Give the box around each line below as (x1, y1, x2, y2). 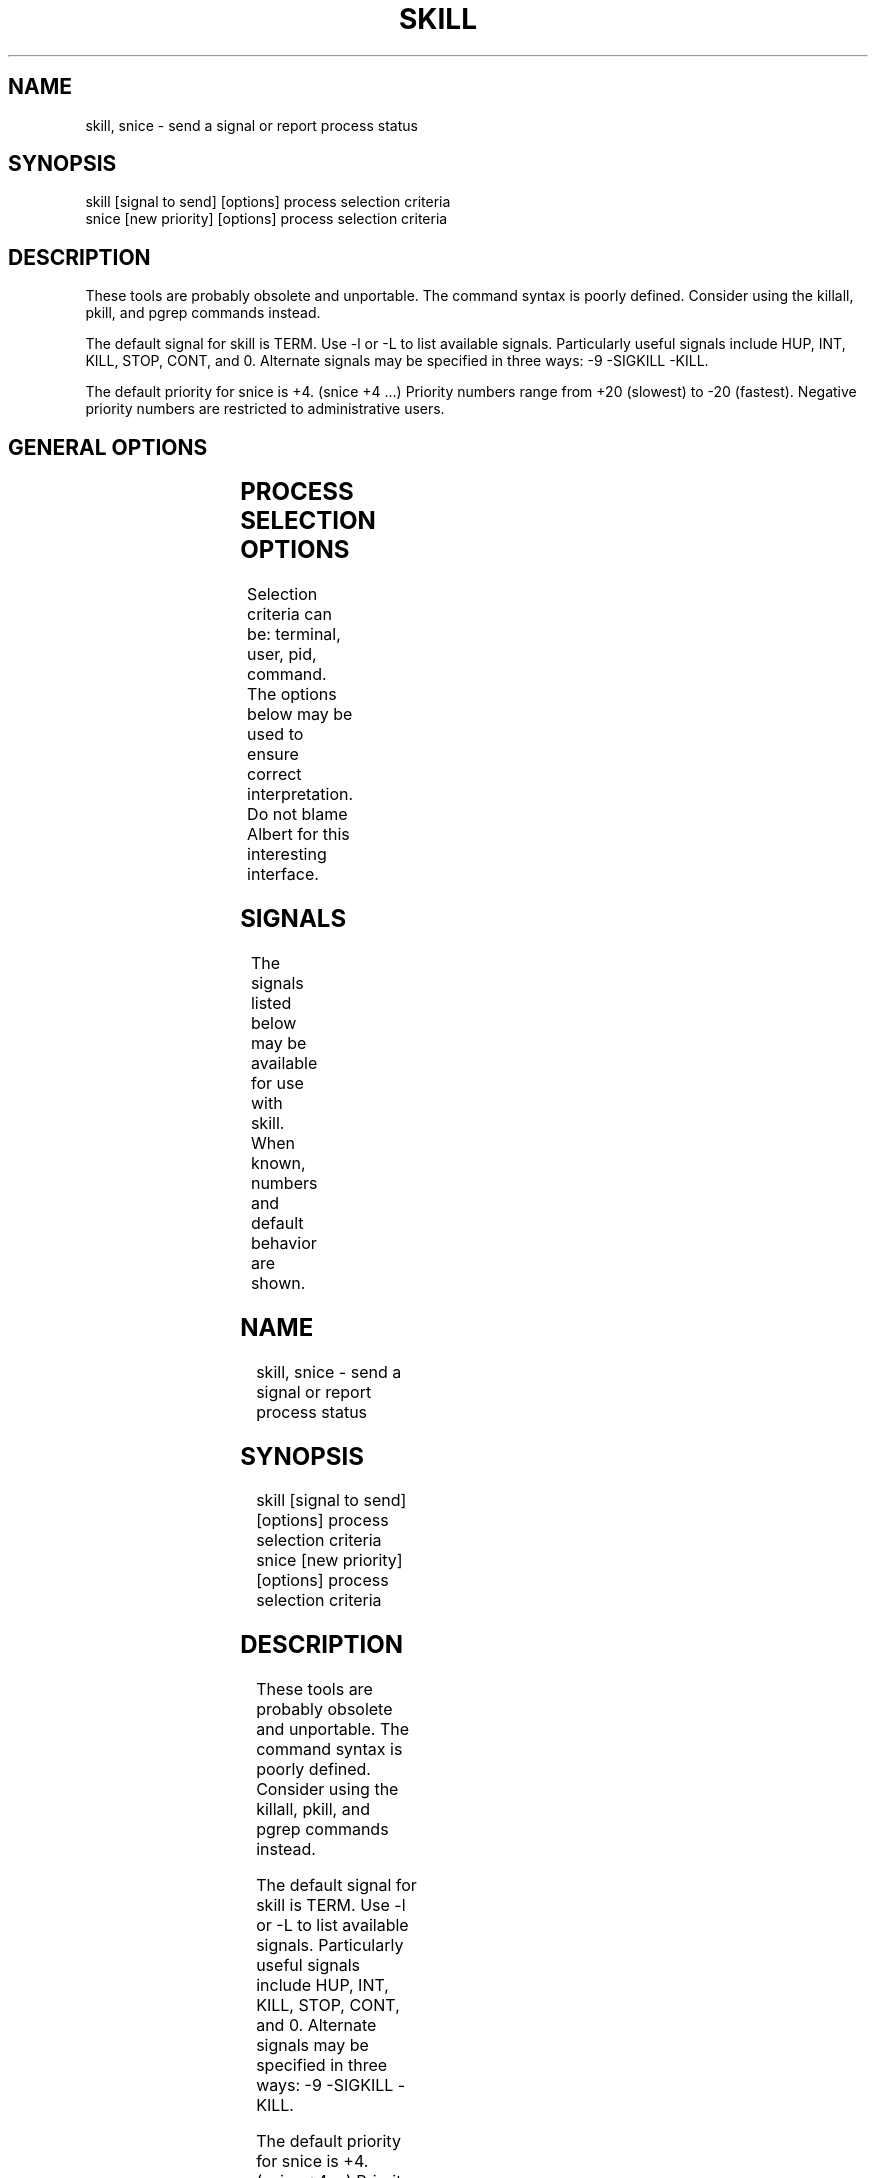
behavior (250, 1232, 317, 1253)
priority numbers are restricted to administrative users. (85, 400, 445, 418)
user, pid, (247, 644, 317, 665)
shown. (250, 1272, 306, 1293)
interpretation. (247, 784, 354, 805)
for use (250, 1072, 304, 1093)
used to (247, 724, 304, 745)
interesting (247, 844, 327, 865)
